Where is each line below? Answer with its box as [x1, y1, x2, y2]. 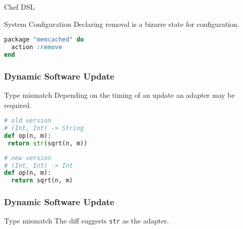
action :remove [11, 44, 62, 51]
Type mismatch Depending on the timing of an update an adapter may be [4, 90, 235, 100]
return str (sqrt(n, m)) [8, 139, 88, 147]
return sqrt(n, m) [11, 177, 73, 184]
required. [4, 99, 32, 110]
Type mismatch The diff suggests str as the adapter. [4, 215, 169, 226]
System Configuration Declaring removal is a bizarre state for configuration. [4, 18, 239, 29]
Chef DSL [4, 2, 35, 12]
